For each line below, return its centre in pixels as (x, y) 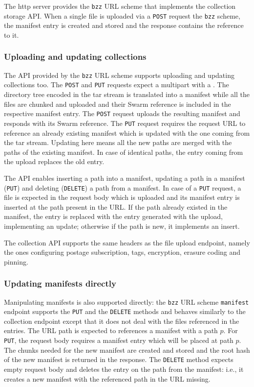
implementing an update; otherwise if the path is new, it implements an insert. (122, 226)
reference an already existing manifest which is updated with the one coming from (127, 133)
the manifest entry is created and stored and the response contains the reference (124, 25)
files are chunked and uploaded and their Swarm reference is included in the (117, 104)
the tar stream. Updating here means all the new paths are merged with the (118, 142)
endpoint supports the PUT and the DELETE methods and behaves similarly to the (125, 311)
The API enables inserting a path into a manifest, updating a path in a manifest (125, 178)
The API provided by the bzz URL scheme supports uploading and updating (119, 75)
